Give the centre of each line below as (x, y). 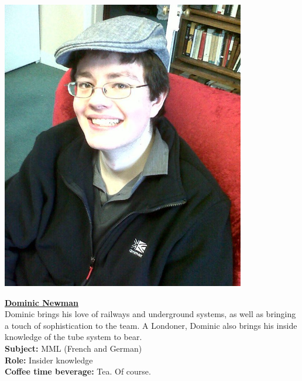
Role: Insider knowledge (49, 360)
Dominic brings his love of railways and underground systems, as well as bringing (150, 314)
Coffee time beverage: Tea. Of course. (78, 371)
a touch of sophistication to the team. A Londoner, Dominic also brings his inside (151, 325)
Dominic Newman (42, 302)
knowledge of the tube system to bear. (73, 337)
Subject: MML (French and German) (73, 348)
